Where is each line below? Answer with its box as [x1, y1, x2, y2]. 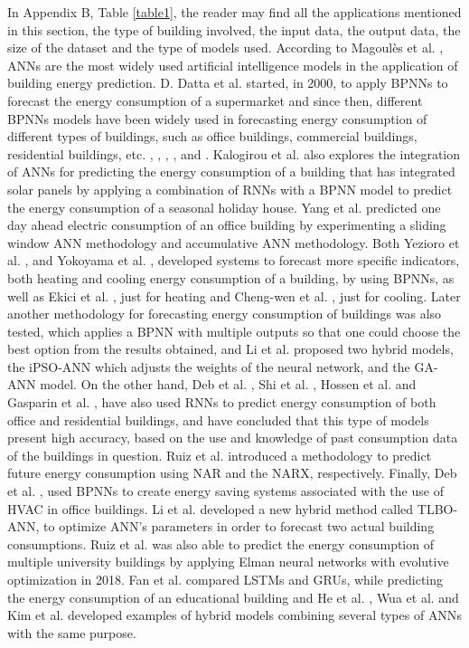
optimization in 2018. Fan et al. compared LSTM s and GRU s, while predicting [7, 570, 444, 588]
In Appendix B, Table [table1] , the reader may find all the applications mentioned [7, 3, 462, 21]
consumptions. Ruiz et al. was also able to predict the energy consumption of [7, 534, 434, 553]
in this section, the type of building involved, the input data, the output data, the [7, 20, 461, 39]
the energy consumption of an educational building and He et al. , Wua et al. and [7, 587, 459, 606]
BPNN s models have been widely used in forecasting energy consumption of [7, 109, 427, 128]
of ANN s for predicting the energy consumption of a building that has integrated [7, 162, 455, 181]
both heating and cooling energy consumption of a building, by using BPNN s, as [7, 268, 455, 287]
